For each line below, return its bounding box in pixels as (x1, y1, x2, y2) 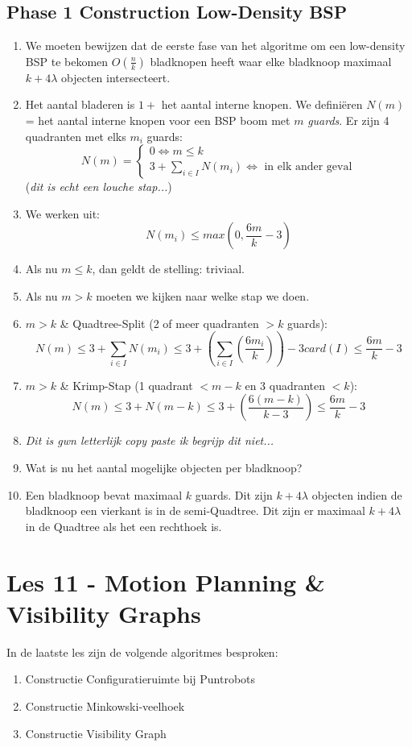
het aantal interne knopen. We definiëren (161, 96, 363, 113)
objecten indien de (311, 486, 402, 503)
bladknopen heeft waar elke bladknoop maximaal (150, 52, 392, 69)
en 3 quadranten (245, 376, 326, 393)
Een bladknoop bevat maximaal (25, 486, 183, 503)
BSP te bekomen (25, 52, 109, 69)
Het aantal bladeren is (25, 96, 135, 113)
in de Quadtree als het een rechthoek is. (25, 517, 222, 534)
